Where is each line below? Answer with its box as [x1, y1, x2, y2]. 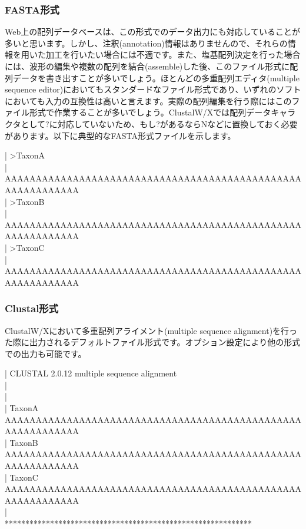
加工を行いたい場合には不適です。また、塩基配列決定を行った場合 [45, 48, 301, 61]
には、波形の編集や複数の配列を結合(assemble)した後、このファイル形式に [5, 60, 290, 72]
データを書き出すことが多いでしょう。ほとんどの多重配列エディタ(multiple [12, 71, 300, 84]
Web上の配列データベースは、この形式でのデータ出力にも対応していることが [5, 25, 301, 38]
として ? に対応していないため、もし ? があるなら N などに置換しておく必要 [21, 117, 298, 130]
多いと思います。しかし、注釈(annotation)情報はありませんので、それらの [5, 37, 288, 49]
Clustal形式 [5, 301, 59, 316]
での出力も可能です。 [5, 347, 87, 359]
